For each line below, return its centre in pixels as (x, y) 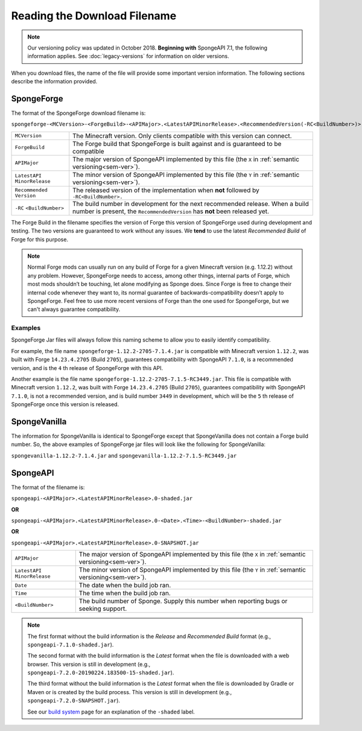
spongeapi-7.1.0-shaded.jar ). (71, 644)
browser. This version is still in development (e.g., (89, 664)
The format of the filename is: (48, 487)
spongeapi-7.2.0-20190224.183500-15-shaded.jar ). (101, 672)
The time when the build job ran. (125, 593)
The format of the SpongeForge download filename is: (78, 113)
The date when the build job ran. (125, 586)
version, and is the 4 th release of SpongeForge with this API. (87, 368)
